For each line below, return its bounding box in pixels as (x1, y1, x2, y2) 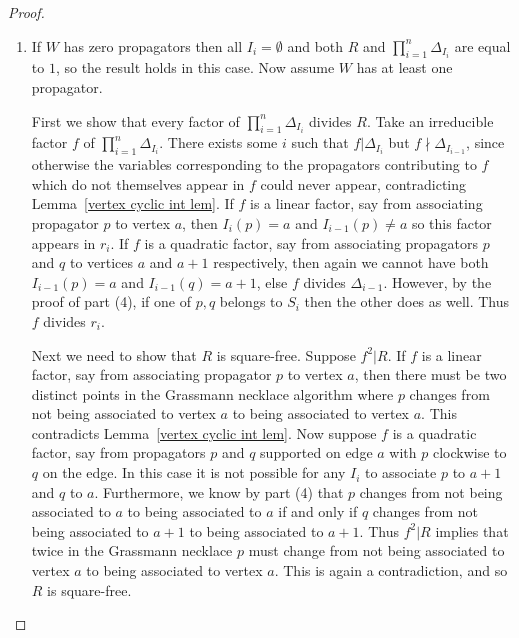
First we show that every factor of (31, 110, 240, 131)
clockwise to (432, 442, 507, 463)
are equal (454, 35, 511, 56)
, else (256, 271, 288, 292)
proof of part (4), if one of (31, 291, 191, 312)
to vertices (69, 252, 134, 273)
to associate (364, 462, 437, 483)
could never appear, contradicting (260, 173, 466, 194)
